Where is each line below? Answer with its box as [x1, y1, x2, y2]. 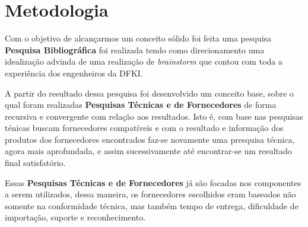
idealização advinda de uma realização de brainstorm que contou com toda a [5, 55, 282, 68]
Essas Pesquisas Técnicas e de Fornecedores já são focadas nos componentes [5, 176, 301, 188]
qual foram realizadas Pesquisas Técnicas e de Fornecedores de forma [5, 98, 277, 111]
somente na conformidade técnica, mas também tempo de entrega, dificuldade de [5, 199, 299, 212]
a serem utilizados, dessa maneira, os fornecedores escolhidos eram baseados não [5, 188, 296, 200]
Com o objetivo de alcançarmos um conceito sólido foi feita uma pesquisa [5, 32, 272, 44]
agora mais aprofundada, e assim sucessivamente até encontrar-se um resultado [5, 145, 292, 157]
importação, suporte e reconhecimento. [5, 211, 146, 223]
